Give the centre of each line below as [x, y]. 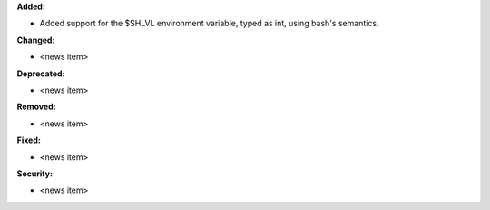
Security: [35, 174]
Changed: [36, 40]
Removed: [36, 107]
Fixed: [29, 140]
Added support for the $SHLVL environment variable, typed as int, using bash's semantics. [210, 24]
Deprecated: [41, 74]
